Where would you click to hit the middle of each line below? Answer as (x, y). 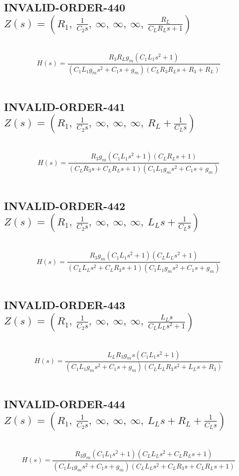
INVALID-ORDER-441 (65, 106)
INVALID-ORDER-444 (65, 404)
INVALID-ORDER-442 (65, 205)
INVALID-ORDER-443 (65, 305)
